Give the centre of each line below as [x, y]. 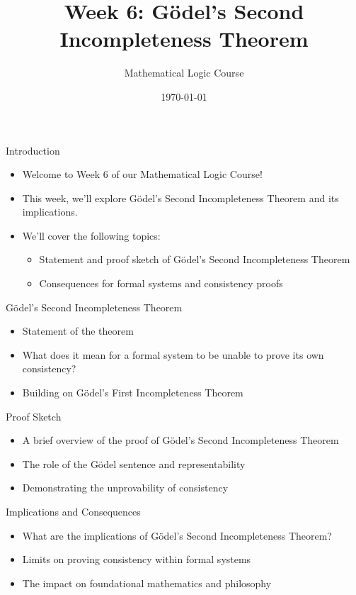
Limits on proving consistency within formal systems [137, 559]
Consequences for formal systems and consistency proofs [161, 283]
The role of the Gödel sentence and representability [134, 463]
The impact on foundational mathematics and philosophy [147, 583]
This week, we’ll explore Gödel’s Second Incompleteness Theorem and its [180, 198]
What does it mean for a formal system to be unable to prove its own [173, 354]
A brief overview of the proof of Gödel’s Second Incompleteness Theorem [180, 440]
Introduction [33, 150]
